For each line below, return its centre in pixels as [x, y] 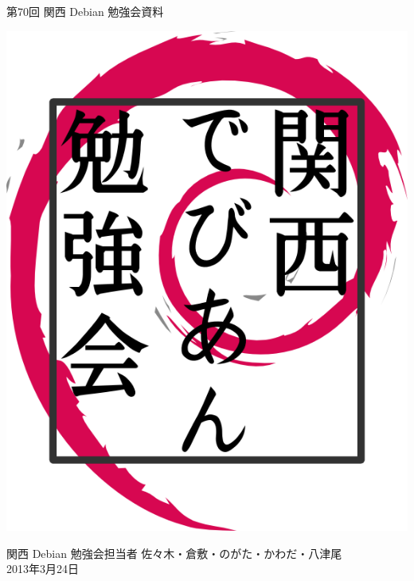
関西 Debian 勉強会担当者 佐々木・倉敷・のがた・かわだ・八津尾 [174, 553]
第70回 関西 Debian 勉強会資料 [85, 11]
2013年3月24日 [43, 569]
